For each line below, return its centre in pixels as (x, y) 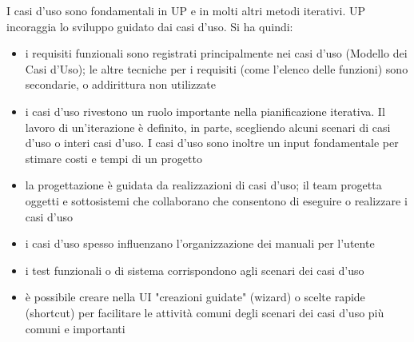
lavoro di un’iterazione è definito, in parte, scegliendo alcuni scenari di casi (208, 127)
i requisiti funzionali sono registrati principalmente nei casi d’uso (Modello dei (216, 53)
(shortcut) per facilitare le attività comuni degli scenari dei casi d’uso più (205, 312)
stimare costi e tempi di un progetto (113, 158)
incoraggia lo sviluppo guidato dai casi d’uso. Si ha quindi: (150, 26)
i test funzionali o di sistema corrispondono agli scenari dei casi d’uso (195, 270)
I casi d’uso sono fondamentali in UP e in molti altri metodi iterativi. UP (186, 10)
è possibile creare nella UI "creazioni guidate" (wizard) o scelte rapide (195, 297)
